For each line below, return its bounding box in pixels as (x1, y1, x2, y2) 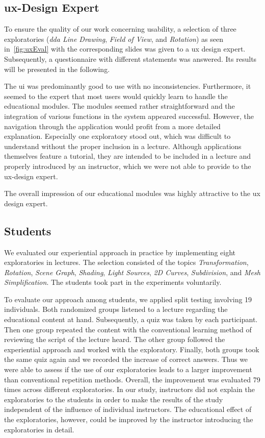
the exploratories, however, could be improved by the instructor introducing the (4, 414, 253, 424)
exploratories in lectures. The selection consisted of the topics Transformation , (4, 257, 249, 267)
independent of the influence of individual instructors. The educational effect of (4, 404, 252, 415)
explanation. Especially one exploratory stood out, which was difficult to (4, 131, 231, 141)
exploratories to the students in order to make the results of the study (4, 394, 223, 404)
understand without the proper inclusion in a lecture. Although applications (4, 140, 242, 151)
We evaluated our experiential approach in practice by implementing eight (4, 247, 236, 257)
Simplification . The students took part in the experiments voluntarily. (4, 277, 222, 287)
